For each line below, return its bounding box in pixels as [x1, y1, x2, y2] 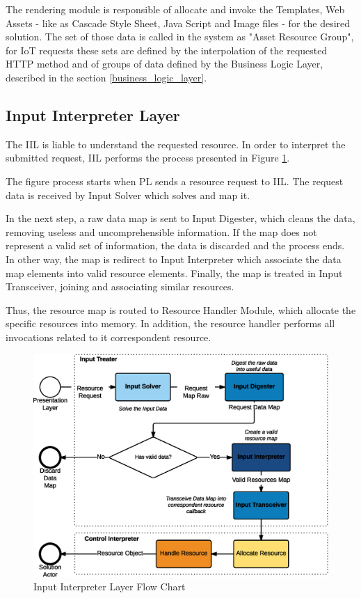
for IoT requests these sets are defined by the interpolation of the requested [6, 42, 328, 57]
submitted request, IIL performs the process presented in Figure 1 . [6, 150, 290, 165]
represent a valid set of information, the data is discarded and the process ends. [6, 238, 345, 253]
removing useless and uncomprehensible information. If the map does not [6, 224, 317, 239]
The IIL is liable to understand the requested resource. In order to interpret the [6, 136, 346, 151]
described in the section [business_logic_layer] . [6, 70, 207, 84]
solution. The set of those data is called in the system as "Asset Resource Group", [6, 29, 354, 44]
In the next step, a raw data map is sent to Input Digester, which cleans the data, [6, 211, 355, 226]
